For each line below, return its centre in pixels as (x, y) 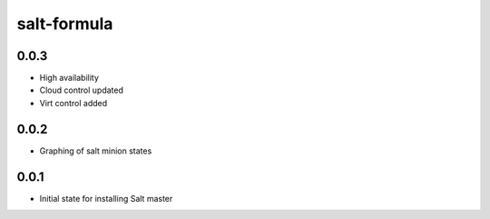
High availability (69, 78)
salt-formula (65, 24)
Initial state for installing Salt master (106, 198)
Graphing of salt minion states (96, 151)
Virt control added (73, 103)
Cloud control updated (82, 90)
